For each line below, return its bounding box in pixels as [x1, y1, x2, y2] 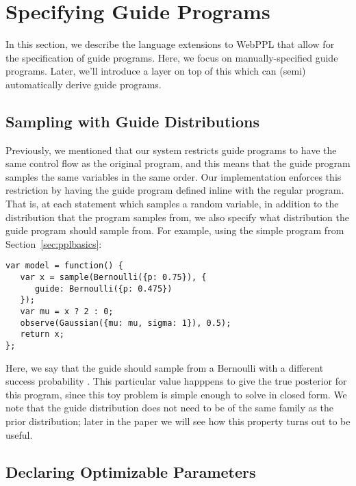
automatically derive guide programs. [5, 77, 162, 91]
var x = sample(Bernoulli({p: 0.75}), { [20, 272, 207, 283]
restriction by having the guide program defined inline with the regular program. [5, 183, 344, 197]
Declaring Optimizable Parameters [5, 461, 256, 482]
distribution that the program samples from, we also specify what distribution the [5, 209, 349, 224]
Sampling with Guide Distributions [5, 110, 260, 131]
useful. [5, 427, 33, 442]
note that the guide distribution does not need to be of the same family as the [5, 400, 334, 415]
